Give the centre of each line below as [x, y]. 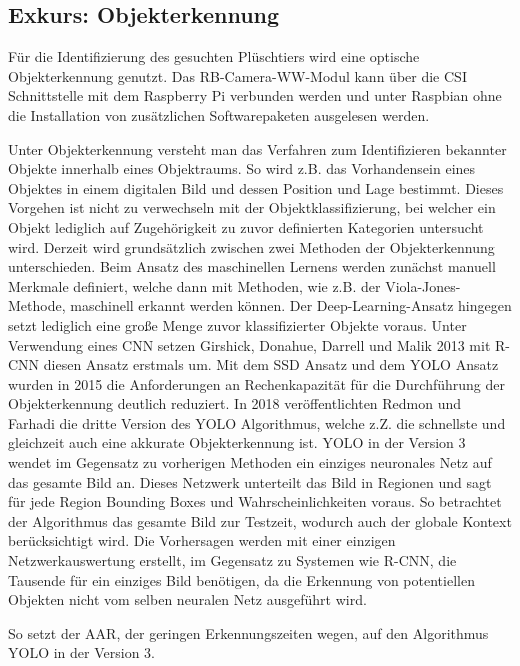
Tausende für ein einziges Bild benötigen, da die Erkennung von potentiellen [241, 579]
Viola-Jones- [423, 285]
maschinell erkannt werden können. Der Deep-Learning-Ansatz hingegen [291, 305]
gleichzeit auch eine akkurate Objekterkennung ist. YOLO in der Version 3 [237, 442]
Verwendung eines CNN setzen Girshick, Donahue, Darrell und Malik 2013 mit [249, 344]
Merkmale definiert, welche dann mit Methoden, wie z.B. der [194, 285]
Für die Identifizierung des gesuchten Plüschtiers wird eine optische [214, 56]
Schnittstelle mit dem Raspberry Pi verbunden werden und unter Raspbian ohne [255, 95]
